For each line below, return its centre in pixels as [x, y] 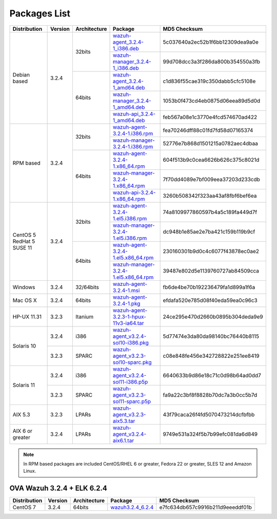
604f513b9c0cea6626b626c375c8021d [211, 160]
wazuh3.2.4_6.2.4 [132, 507]
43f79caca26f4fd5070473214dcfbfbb [209, 414]
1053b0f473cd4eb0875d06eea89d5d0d [212, 101]
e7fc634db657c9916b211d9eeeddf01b [206, 507]
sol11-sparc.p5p [132, 401]
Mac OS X [25, 300]
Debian [21, 74]
